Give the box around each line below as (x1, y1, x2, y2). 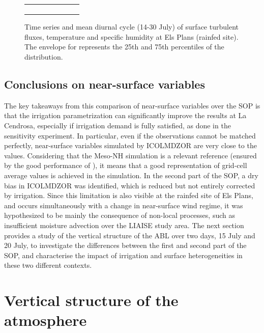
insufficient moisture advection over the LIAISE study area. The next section (4, 219, 244, 230)
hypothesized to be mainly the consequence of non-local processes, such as (4, 210, 235, 220)
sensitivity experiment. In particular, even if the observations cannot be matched (4, 130, 256, 141)
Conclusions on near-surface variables (4, 76, 205, 92)
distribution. (24, 51, 63, 62)
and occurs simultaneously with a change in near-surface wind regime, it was (4, 200, 243, 210)
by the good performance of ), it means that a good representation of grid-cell (4, 160, 247, 171)
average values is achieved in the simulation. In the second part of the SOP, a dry (4, 170, 258, 180)
